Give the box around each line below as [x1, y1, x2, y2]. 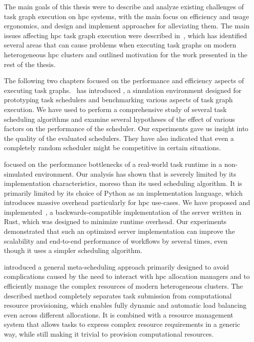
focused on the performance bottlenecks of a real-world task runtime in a [4, 159, 222, 169]
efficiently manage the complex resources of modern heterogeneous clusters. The [4, 281, 243, 291]
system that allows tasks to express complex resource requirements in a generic [4, 319, 240, 329]
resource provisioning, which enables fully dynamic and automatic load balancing [4, 300, 247, 310]
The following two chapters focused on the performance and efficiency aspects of [4, 75, 244, 86]
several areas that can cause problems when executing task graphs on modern [4, 40, 236, 50]
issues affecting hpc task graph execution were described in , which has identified [4, 30, 247, 40]
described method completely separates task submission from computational [4, 290, 232, 300]
